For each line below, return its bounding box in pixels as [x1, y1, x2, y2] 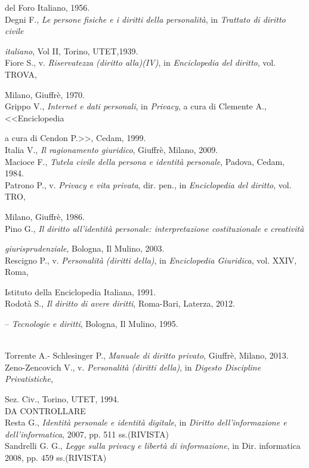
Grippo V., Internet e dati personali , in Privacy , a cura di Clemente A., [5, 100, 267, 112]
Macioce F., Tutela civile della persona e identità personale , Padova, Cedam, [5, 155, 285, 167]
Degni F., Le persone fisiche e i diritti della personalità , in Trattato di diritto [5, 13, 286, 25]
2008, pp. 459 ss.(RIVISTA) [5, 451, 107, 463]
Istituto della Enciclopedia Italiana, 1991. [5, 285, 156, 298]
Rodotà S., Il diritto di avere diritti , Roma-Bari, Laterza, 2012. [5, 297, 235, 310]
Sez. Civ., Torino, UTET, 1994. [5, 393, 119, 405]
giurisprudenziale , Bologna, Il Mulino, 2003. [5, 242, 165, 255]
